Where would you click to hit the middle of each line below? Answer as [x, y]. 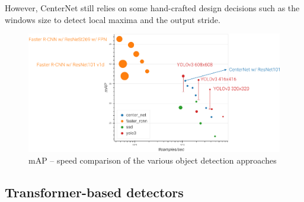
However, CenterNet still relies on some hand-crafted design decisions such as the [152, 8]
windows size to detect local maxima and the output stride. [113, 19]
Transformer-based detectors [94, 192]
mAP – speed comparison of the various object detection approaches [153, 160]
